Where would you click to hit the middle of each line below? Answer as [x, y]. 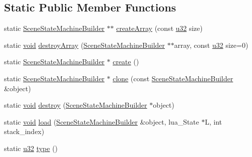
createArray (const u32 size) [159, 28]
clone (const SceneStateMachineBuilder [173, 78]
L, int [213, 121]
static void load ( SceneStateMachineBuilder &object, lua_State [102, 121]
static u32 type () [31, 148]
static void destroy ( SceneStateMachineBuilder [76, 105]
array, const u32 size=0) [211, 45]
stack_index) [24, 131]
